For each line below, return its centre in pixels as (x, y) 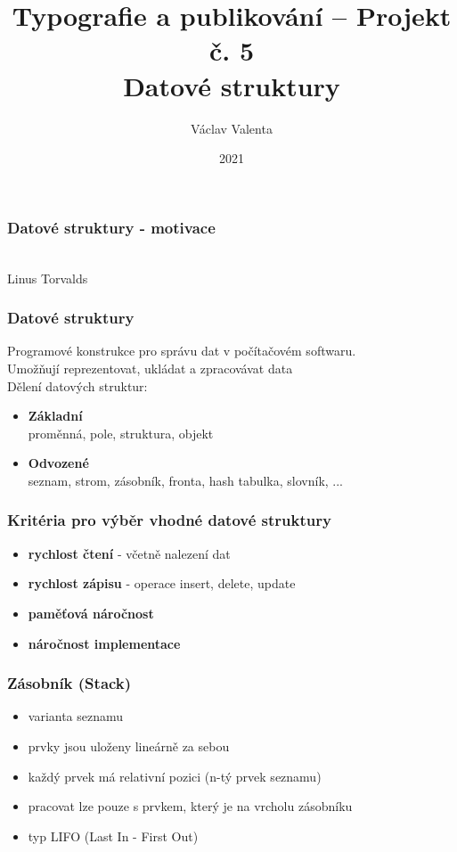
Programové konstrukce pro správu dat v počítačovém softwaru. (182, 351)
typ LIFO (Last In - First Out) (113, 836)
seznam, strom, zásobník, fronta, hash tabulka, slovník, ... (186, 480)
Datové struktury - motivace (111, 227)
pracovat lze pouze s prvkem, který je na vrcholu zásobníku (190, 806)
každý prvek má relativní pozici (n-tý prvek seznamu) (175, 776)
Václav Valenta (232, 128)
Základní (55, 416)
